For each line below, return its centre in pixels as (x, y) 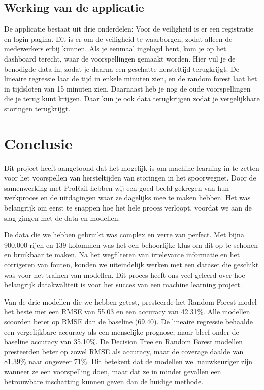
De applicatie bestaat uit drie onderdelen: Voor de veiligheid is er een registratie (129, 29)
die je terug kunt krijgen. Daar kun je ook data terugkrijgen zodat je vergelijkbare (132, 98)
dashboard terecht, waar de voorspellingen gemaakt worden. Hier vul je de (120, 58)
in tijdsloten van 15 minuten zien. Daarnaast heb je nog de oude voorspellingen (127, 88)
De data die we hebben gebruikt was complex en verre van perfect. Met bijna (124, 235)
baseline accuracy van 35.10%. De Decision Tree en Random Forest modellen (124, 341)
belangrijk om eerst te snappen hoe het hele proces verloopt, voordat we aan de (128, 208)
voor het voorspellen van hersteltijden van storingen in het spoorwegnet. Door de (130, 178)
